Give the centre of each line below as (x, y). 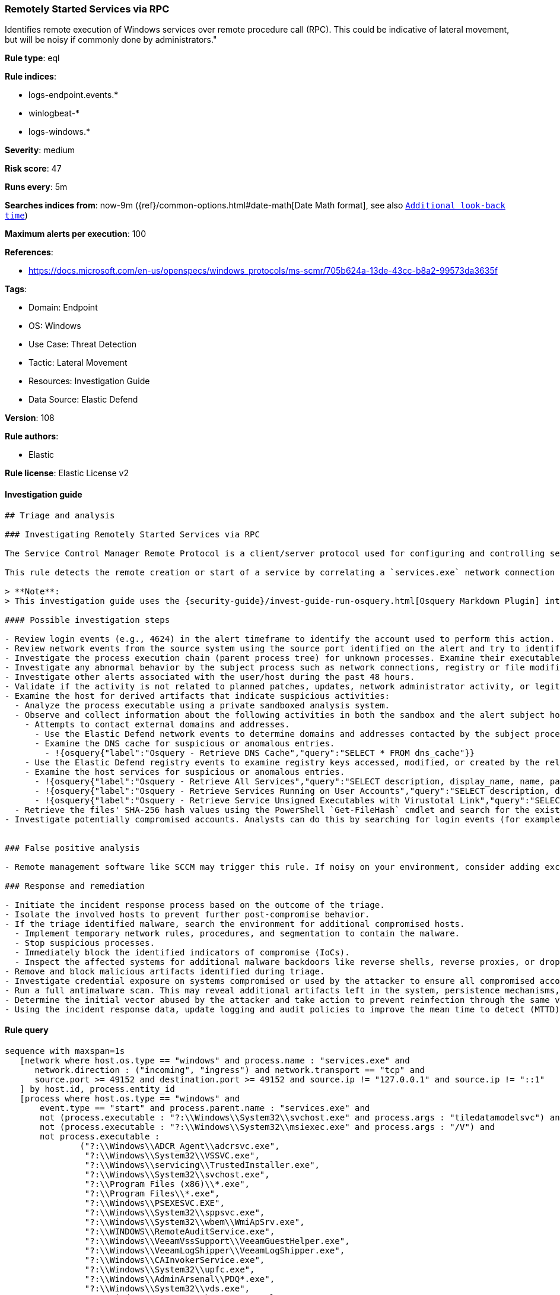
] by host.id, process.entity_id (97, 1089)
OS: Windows (55, 326)
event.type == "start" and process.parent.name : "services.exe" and (205, 1108)
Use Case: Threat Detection (83, 344)
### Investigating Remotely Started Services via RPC (132, 534)
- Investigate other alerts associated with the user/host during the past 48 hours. (210, 677)
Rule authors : (32, 436)
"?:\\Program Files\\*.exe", (152, 1193)
